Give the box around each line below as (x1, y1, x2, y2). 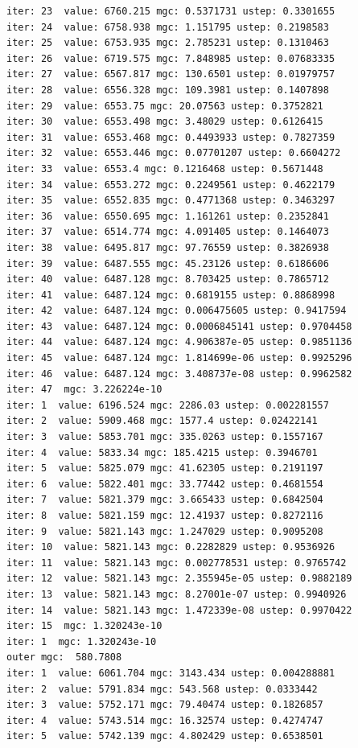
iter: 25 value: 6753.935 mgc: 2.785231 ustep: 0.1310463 (6, 37, 329, 49)
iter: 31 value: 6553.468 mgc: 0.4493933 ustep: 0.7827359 (6, 131, 335, 143)
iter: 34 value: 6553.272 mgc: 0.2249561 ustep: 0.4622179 (6, 179, 335, 191)
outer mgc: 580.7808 (6, 651, 122, 664)
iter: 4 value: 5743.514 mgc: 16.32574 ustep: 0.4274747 (6, 714, 323, 726)
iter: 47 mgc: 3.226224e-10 (6, 384, 163, 396)
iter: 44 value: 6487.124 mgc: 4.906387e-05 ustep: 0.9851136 (6, 336, 352, 348)
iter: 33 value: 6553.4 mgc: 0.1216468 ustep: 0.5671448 (6, 162, 323, 175)
